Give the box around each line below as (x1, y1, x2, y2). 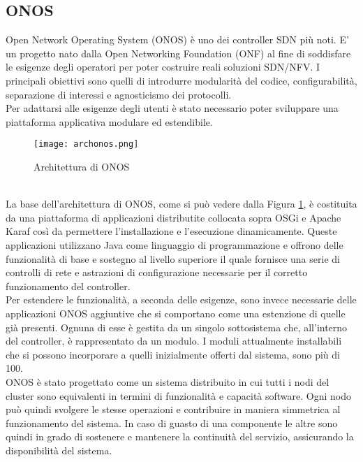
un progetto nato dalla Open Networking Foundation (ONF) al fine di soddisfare (6, 45, 351, 60)
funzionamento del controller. (6, 278, 131, 293)
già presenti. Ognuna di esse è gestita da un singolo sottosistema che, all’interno (6, 319, 348, 334)
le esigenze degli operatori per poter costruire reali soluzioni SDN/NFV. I (6, 59, 320, 74)
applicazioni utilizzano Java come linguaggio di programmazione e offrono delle (6, 237, 343, 252)
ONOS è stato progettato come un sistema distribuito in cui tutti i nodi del (6, 374, 329, 389)
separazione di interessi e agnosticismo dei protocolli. (6, 87, 232, 101)
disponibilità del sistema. (6, 442, 112, 457)
